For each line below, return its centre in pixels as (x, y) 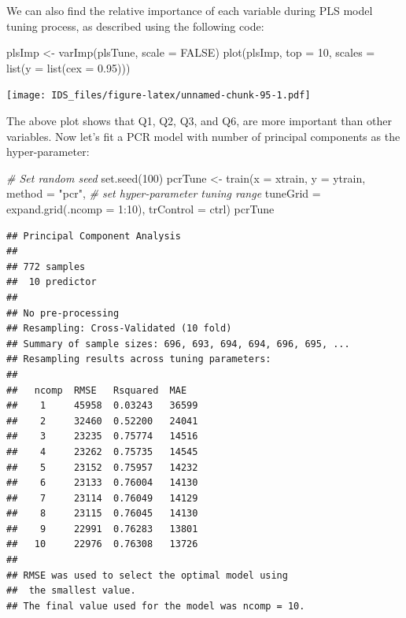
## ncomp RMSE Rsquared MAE (97, 390)
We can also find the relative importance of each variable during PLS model (190, 10)
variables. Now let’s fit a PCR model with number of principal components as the (203, 136)
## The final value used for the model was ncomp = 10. (156, 606)
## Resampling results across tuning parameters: (139, 359)
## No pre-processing (63, 313)
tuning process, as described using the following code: (135, 26)
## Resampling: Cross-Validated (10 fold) (119, 329)
